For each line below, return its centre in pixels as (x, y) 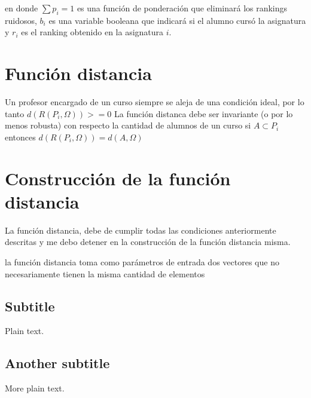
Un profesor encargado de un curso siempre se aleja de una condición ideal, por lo (155, 102)
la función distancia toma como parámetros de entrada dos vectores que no (142, 261)
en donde (22, 8)
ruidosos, (21, 20)
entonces (20, 137)
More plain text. (35, 388)
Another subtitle (57, 363)
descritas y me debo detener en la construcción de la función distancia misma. (148, 242)
